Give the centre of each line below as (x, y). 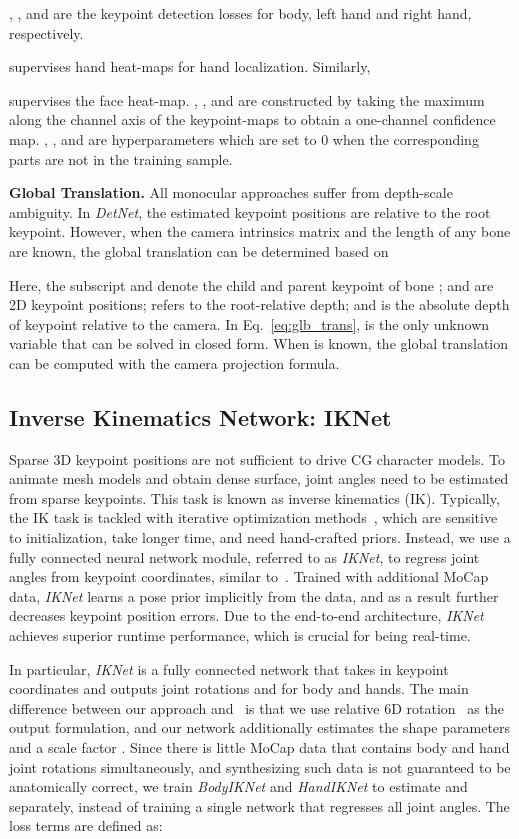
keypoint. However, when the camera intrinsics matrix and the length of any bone (260, 231)
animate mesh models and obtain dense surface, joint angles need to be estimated (259, 478)
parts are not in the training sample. (121, 158)
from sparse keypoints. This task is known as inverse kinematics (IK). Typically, (254, 497)
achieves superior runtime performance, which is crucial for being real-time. (240, 635)
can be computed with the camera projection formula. (174, 362)
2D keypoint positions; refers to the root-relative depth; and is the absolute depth (259, 304)
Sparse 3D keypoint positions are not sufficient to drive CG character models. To (257, 458)
